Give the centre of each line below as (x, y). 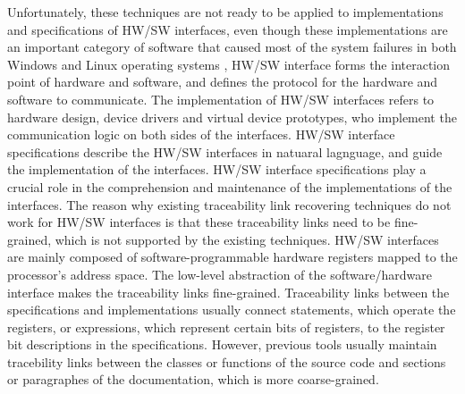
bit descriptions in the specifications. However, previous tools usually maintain (222, 344)
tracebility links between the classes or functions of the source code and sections (227, 361)
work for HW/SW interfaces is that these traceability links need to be (199, 222)
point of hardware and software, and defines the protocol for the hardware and (223, 82)
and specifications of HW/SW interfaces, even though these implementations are (228, 29)
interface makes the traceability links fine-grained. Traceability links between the (228, 292)
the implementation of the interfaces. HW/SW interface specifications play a (217, 169)
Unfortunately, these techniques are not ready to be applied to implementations (225, 12)
